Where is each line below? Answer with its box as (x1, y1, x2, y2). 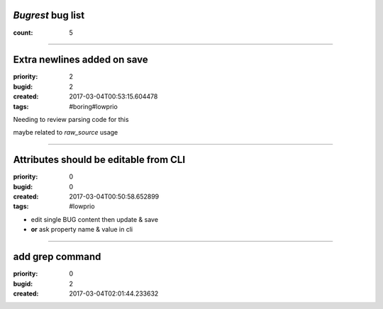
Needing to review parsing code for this (13, 115, 129, 123)
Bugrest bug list (13, 9, 85, 21)
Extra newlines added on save (13, 54, 148, 66)
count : (13, 28, 33, 37)
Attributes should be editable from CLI (13, 154, 186, 166)
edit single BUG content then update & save (30, 215, 159, 223)
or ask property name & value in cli (30, 225, 133, 234)
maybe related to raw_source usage (13, 128, 118, 137)
